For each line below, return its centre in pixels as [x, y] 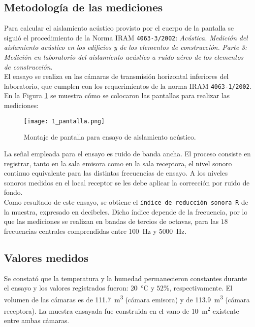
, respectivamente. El [201, 288]
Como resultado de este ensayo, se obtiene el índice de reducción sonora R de [126, 201]
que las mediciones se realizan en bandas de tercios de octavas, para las [112, 221]
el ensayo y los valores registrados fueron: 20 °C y [79, 288]
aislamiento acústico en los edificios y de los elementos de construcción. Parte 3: [126, 47]
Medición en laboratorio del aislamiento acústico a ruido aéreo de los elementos [124, 57]
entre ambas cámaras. [37, 320]
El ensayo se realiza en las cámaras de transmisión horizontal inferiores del [116, 76]
